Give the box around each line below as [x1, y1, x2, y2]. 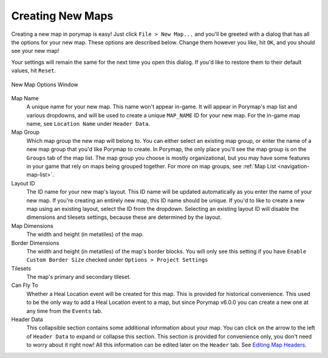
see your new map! [11, 47, 60, 55]
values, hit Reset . [11, 67, 56, 74]
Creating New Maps [11, 9, 114, 22]
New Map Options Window [11, 81, 78, 88]
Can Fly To [11, 281, 39, 289]
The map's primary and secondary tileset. [26, 274, 131, 281]
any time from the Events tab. [26, 307, 103, 314]
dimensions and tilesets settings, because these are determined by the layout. [26, 213, 222, 221]
